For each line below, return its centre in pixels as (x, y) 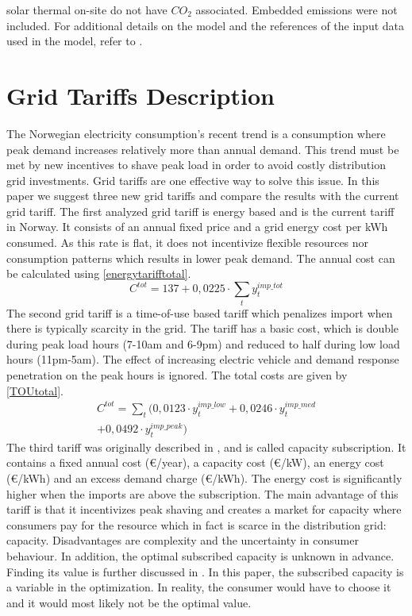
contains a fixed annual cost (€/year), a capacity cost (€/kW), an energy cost (195, 462)
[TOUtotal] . (35, 390)
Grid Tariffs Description (141, 95)
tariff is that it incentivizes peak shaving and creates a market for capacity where (204, 509)
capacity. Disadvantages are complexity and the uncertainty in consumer (183, 540)
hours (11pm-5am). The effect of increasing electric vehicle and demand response (203, 359)
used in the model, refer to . (75, 41)
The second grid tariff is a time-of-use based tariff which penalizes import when (200, 312)
